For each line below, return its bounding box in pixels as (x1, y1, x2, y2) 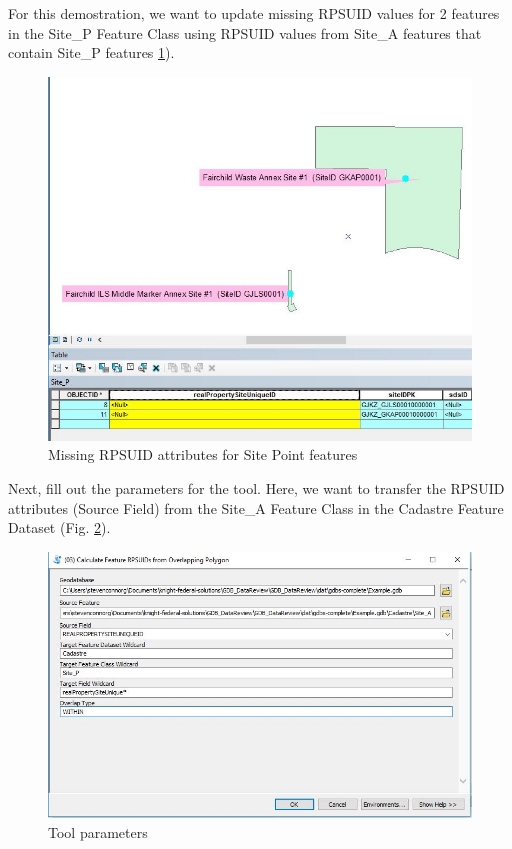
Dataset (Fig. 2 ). (8, 517, 111, 538)
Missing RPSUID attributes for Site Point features (48, 444, 358, 465)
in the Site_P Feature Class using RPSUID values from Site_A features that (8, 22, 482, 43)
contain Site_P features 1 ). (8, 42, 175, 63)
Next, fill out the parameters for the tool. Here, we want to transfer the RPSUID (8, 477, 505, 498)
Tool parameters (48, 821, 148, 842)
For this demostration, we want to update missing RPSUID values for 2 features (8, 3, 500, 23)
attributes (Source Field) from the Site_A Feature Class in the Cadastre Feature (8, 497, 504, 518)
